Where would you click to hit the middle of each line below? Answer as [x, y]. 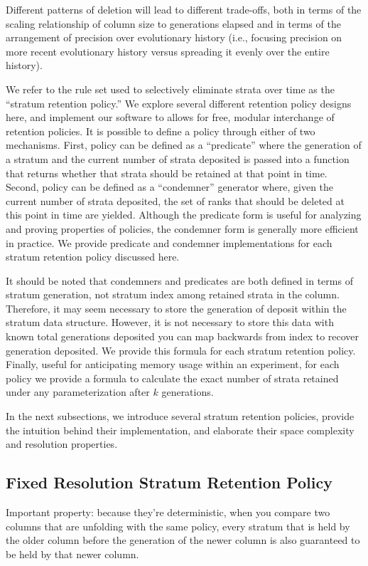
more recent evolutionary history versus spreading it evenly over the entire [168, 51]
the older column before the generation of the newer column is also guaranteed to [183, 540]
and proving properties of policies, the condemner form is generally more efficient [182, 228]
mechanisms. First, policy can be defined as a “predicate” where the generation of [184, 145]
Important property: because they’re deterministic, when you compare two [168, 512]
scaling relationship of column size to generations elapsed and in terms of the [173, 23]
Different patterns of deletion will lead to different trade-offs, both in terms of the [184, 9]
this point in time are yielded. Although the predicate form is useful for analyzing [184, 215]
